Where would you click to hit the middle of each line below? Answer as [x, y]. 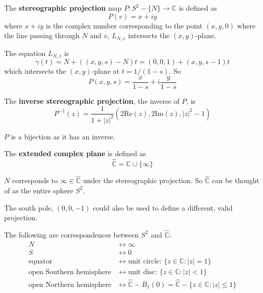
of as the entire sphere [39, 190]
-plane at [106, 71]
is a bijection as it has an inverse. [63, 136]
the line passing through [42, 35]
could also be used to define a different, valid [163, 207]
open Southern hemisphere [70, 272]
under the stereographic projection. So [143, 180]
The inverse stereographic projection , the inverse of [92, 100]
